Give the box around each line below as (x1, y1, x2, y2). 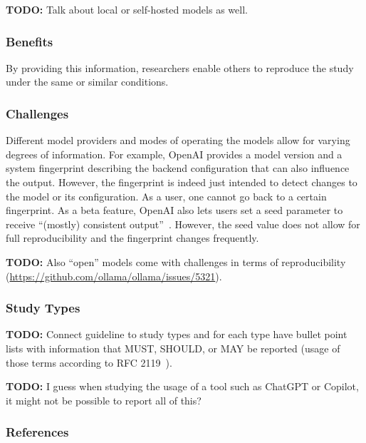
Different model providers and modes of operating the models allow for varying (6, 133, 350, 148)
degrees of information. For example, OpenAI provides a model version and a (6, 146, 343, 161)
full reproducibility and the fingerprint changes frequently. (6, 230, 259, 245)
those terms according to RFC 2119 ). (6, 355, 172, 370)
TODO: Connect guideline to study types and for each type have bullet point (6, 327, 347, 342)
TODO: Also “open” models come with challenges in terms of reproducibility (6, 254, 346, 269)
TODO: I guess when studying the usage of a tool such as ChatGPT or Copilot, (6, 379, 359, 394)
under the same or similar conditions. (6, 74, 169, 89)
